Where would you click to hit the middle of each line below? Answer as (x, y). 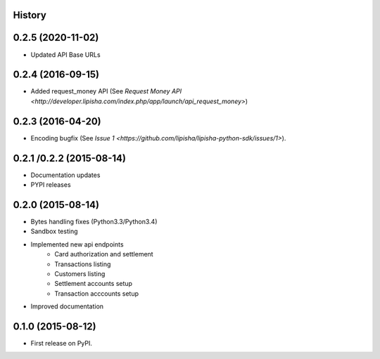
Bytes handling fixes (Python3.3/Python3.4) (94, 221)
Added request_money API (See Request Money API (106, 91)
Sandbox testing (54, 231)
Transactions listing (83, 264)
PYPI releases (51, 185)
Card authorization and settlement (104, 254)
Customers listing (80, 273)
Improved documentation (67, 306)
